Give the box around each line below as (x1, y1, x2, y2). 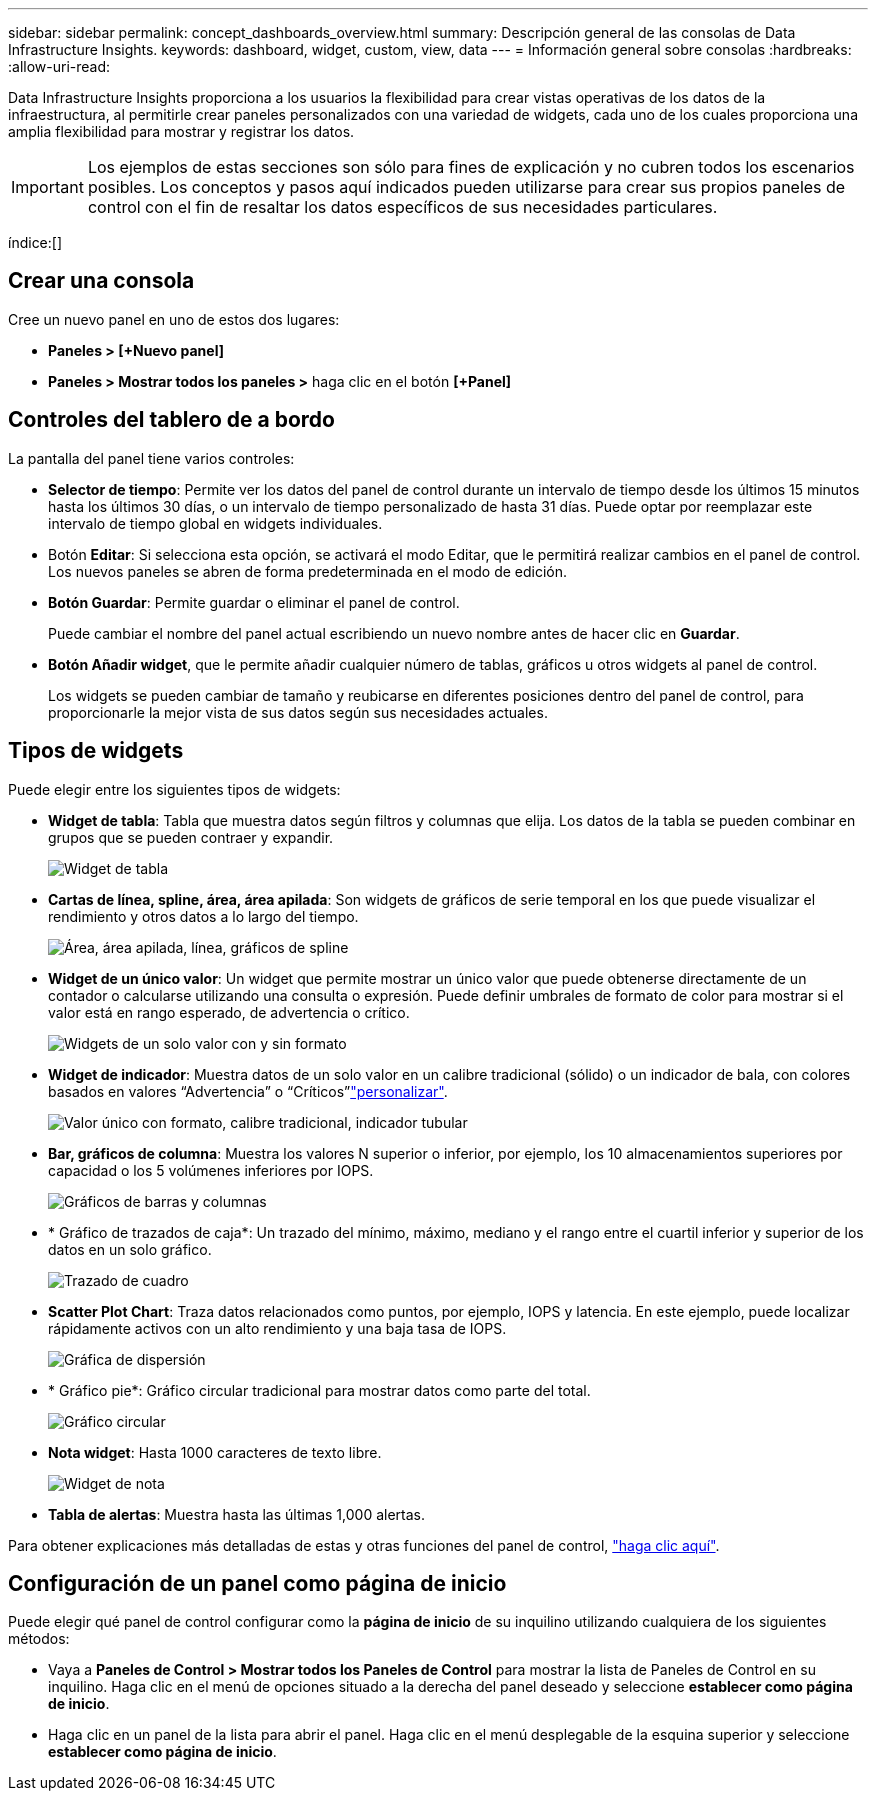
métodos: (8, 1630, 70, 1648)
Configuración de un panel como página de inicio (8, 1570, 507, 1596)
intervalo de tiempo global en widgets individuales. (48, 514, 383, 532)
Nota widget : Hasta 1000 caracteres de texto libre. (48, 1443, 382, 1461)
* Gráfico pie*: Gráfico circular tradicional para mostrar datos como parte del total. (48, 1381, 591, 1399)
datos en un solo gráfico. (48, 1240, 212, 1258)
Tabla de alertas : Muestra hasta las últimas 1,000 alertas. (48, 1505, 425, 1523)
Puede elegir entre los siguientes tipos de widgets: (8, 780, 341, 798)
